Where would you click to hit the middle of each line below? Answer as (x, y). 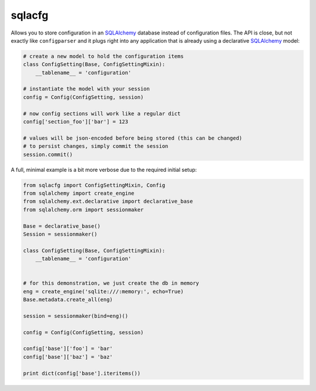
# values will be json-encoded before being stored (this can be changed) (133, 138)
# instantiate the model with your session (87, 89)
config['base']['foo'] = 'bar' (68, 349)
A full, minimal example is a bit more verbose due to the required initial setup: (104, 169)
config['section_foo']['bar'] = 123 (76, 122)
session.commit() (48, 154)
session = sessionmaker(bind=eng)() (76, 316)
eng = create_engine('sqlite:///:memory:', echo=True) (103, 291)
